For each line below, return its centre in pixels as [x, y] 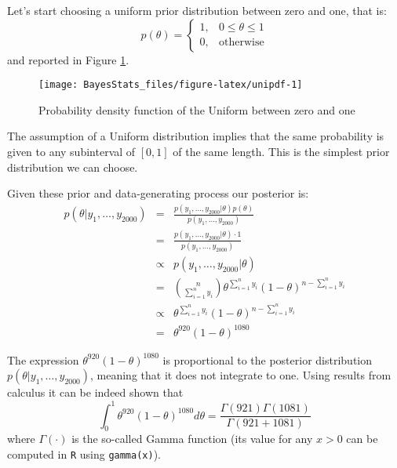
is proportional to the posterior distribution [268, 359]
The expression [43, 359]
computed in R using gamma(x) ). [84, 453]
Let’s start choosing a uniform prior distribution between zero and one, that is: [197, 10]
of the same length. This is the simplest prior [281, 152]
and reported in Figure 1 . [68, 59]
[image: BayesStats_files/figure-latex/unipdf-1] [171, 85]
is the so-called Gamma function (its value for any [192, 439]
